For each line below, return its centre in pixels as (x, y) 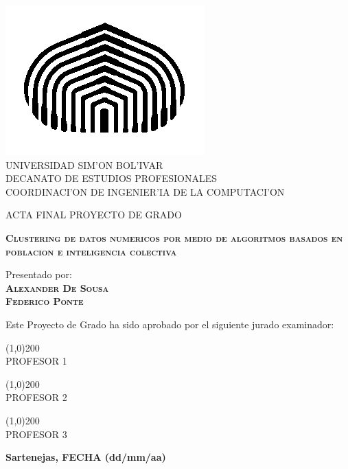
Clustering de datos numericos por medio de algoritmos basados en (174, 237)
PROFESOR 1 (36, 361)
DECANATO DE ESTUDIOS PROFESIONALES (112, 178)
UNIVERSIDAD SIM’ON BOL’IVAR (84, 164)
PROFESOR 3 (36, 434)
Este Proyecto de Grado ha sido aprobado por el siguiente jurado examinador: (170, 324)
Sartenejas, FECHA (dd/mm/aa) (86, 457)
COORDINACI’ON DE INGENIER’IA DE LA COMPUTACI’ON (145, 191)
